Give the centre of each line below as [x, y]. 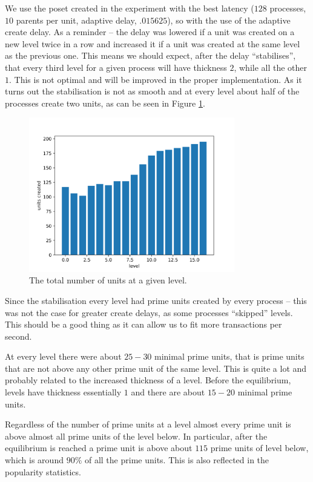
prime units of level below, [259, 448]
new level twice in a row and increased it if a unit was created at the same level [153, 43]
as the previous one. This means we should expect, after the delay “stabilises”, [150, 55]
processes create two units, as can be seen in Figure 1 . [105, 103]
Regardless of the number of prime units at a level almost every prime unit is [148, 424]
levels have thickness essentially [63, 392]
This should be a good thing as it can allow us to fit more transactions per [143, 324]
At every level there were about [63, 356]
